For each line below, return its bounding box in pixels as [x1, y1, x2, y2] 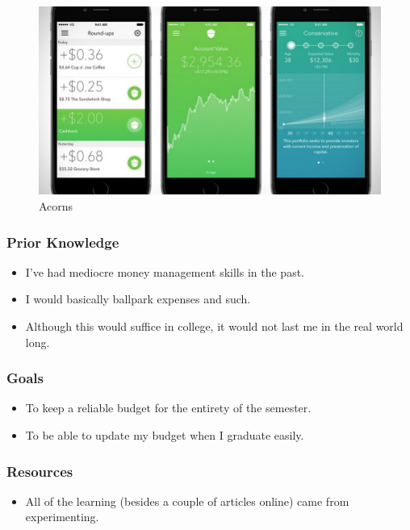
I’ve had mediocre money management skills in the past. [25, 263, 304, 280]
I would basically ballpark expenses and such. [25, 290, 251, 307]
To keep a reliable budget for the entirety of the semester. [25, 399, 312, 416]
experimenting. [25, 508, 99, 525]
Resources [6, 461, 73, 481]
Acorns [39, 198, 73, 215]
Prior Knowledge [6, 232, 119, 252]
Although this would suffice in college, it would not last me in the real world [25, 318, 404, 335]
